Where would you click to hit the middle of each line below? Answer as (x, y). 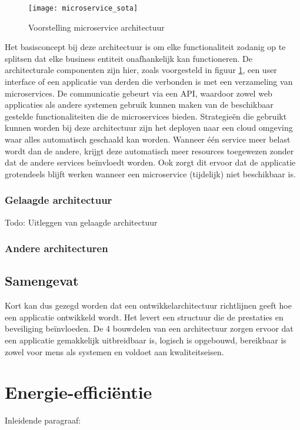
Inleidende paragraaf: (43, 420)
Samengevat (42, 281)
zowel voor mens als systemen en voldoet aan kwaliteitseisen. (114, 351)
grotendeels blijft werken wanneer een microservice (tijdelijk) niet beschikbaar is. (150, 173)
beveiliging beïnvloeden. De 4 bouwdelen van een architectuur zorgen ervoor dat (149, 328)
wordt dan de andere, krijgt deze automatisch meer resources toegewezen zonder (149, 150)
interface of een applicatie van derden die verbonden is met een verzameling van (149, 82)
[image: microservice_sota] (83, 8)
